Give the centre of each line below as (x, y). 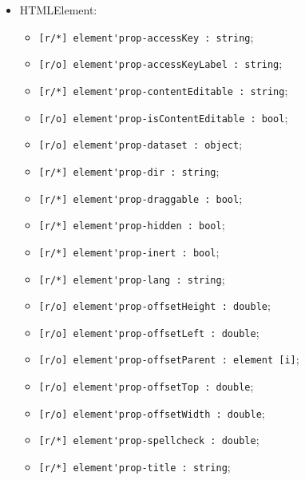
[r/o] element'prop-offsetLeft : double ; (149, 332)
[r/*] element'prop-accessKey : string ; (146, 36)
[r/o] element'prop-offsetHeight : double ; (154, 305)
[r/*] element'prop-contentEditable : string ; (163, 90)
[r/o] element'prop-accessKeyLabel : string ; (160, 63)
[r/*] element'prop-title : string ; (135, 467)
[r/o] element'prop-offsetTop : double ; (146, 386)
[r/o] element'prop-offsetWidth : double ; (152, 413)
